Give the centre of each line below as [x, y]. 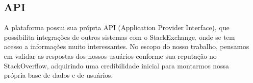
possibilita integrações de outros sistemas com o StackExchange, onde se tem [119, 37]
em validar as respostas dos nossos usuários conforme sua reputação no [110, 56]
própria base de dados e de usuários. [59, 75]
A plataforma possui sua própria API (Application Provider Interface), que [117, 27]
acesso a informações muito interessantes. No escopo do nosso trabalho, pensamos [126, 46]
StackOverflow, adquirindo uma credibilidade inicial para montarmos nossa [116, 65]
